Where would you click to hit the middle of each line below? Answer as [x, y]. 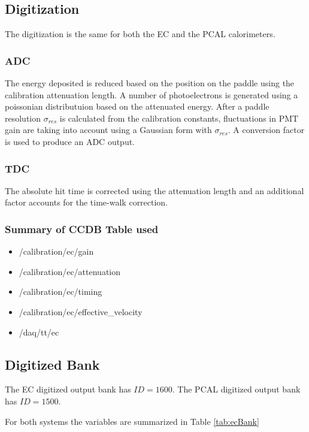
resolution [23, 118]
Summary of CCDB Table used [82, 229]
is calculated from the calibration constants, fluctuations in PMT [179, 118]
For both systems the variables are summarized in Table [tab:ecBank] [132, 421]
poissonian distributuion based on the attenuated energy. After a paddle [137, 106]
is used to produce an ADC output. [70, 141]
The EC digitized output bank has [68, 389]
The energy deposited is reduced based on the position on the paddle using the [150, 83]
